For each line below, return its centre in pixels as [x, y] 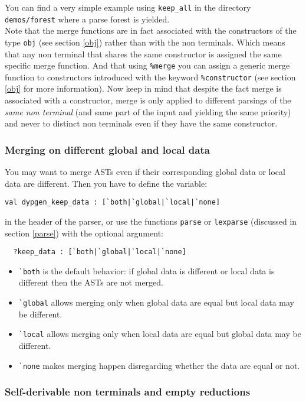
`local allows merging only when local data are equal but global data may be [160, 334]
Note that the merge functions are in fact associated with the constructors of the [151, 30]
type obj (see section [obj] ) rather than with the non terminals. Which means [145, 42]
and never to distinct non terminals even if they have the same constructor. [141, 123]
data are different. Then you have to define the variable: [106, 183]
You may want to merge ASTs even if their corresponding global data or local [145, 172]
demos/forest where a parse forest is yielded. [87, 19]
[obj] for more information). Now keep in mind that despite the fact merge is [143, 88]
